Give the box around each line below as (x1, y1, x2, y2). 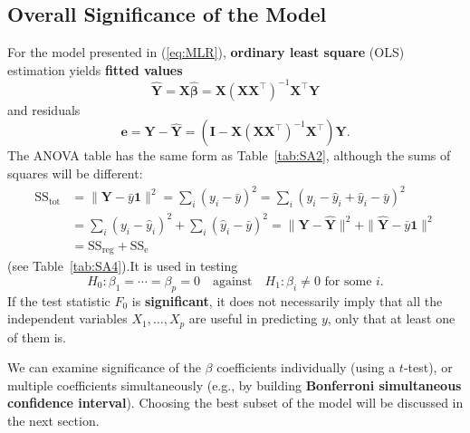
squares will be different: (7, 164, 143, 183)
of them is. (7, 327, 67, 346)
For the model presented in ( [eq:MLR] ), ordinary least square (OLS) (7, 43, 405, 62)
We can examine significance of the (7, 358, 201, 377)
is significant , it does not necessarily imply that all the (131, 291, 443, 310)
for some (324, 274, 372, 288)
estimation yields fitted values (7, 60, 183, 79)
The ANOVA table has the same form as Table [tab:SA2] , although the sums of (7, 146, 451, 165)
